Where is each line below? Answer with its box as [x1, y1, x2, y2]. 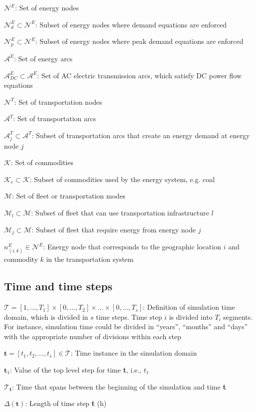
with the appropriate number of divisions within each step [4, 331, 181, 341]
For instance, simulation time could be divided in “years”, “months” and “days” [4, 321, 248, 332]
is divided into [169, 311, 213, 322]
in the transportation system [46, 254, 133, 264]
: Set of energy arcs [14, 53, 73, 63]
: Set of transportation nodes [14, 96, 103, 107]
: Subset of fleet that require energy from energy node [31, 224, 196, 234]
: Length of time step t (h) [25, 398, 107, 409]
